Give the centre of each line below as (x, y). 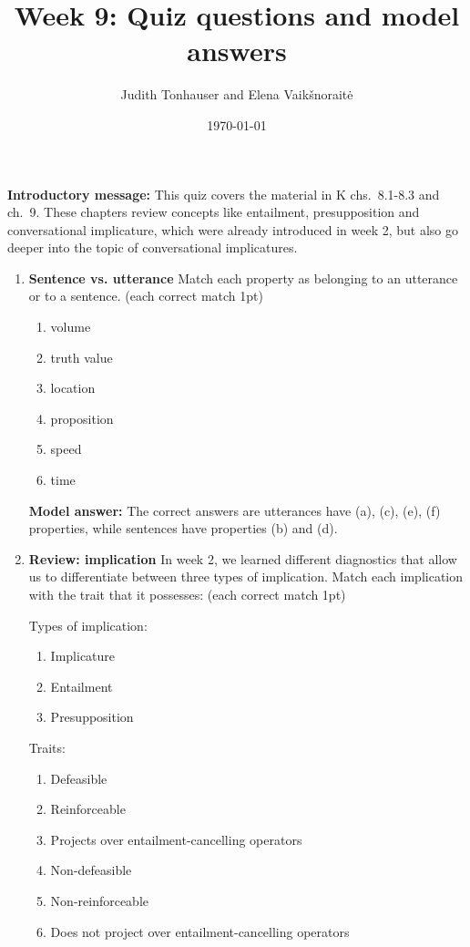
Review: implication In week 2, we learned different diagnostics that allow (243, 558)
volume (71, 327)
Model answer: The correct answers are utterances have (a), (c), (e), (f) (235, 510)
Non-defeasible (91, 870)
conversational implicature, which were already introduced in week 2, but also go (233, 229)
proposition (82, 418)
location (73, 388)
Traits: (47, 747)
